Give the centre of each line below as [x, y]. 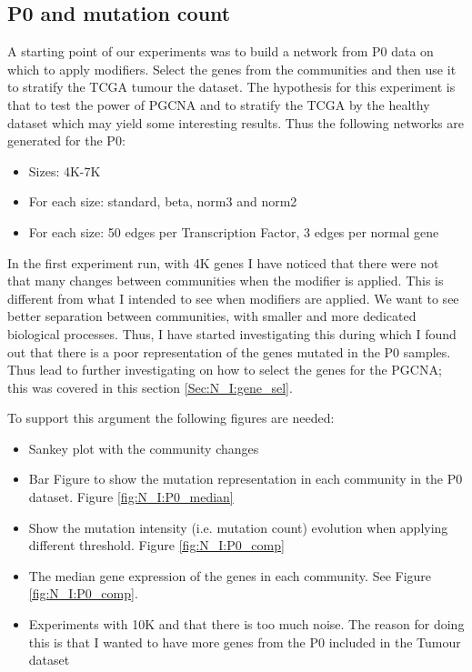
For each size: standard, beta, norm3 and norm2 [163, 201]
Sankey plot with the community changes [144, 448]
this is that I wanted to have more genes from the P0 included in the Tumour [245, 642]
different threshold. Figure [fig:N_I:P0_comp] [156, 545]
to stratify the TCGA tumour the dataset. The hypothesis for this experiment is [231, 87]
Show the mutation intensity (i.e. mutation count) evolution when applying [238, 527]
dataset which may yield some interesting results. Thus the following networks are [236, 122]
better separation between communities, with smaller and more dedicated [212, 316]
